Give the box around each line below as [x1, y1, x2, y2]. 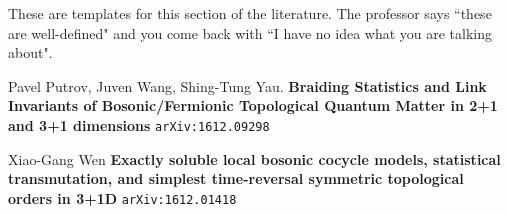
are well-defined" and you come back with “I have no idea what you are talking [8, 22, 493, 43]
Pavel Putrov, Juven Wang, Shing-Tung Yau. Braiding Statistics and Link [8, 75, 487, 96]
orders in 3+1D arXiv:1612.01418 [8, 187, 237, 208]
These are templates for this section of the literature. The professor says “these [8, 3, 492, 23]
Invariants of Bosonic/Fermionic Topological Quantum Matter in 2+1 [8, 95, 498, 116]
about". [8, 42, 53, 63]
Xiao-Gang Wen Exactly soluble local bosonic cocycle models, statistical [8, 148, 501, 169]
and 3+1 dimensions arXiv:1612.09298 [8, 114, 270, 135]
